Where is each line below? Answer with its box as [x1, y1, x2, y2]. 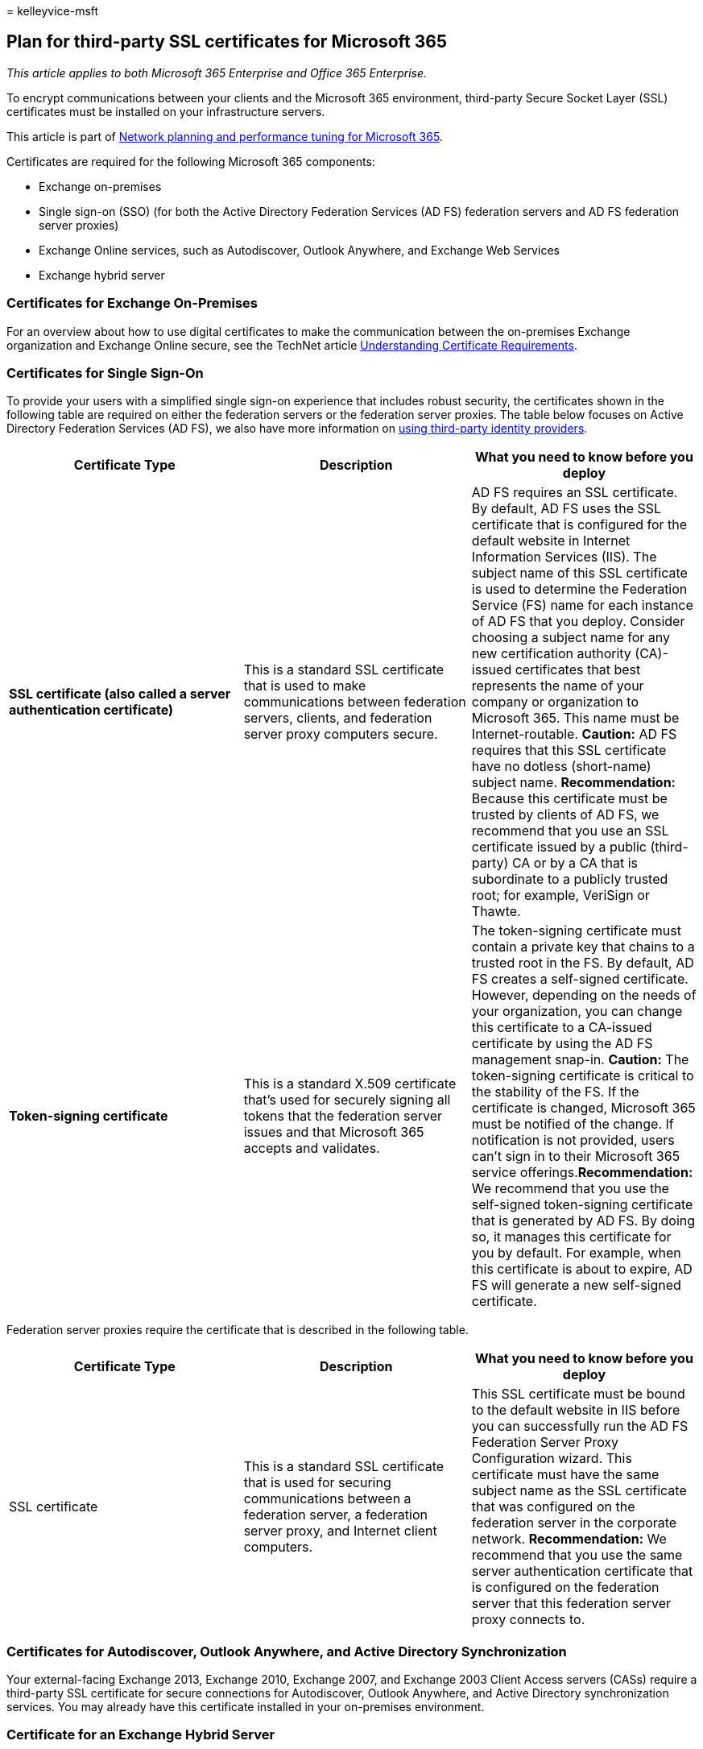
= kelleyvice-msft [6, 4, 99, 18]
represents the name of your [471, 678, 644, 694]
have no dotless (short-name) [471, 758, 651, 775]
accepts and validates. [243, 1140, 380, 1157]
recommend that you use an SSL [471, 823, 669, 839]
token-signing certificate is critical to [471, 1067, 694, 1084]
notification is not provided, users [471, 1132, 675, 1149]
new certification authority [471, 645, 631, 662]
